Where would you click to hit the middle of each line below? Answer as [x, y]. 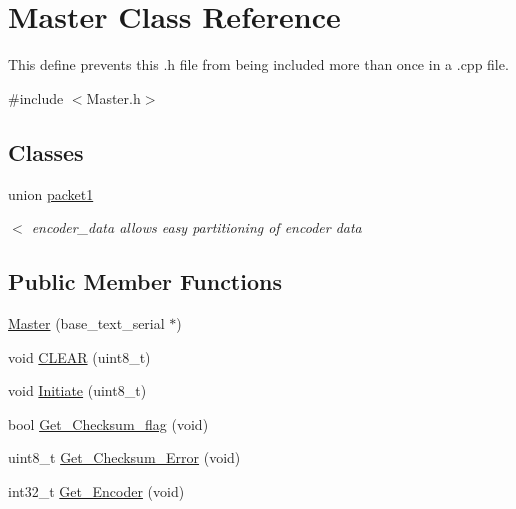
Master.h [113, 97]
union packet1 [51, 193]
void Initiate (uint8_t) [77, 390]
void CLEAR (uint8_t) [79, 356]
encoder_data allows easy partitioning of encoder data [196, 227]
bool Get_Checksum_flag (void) [108, 423]
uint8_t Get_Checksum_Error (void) [124, 457]
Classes [46, 151]
